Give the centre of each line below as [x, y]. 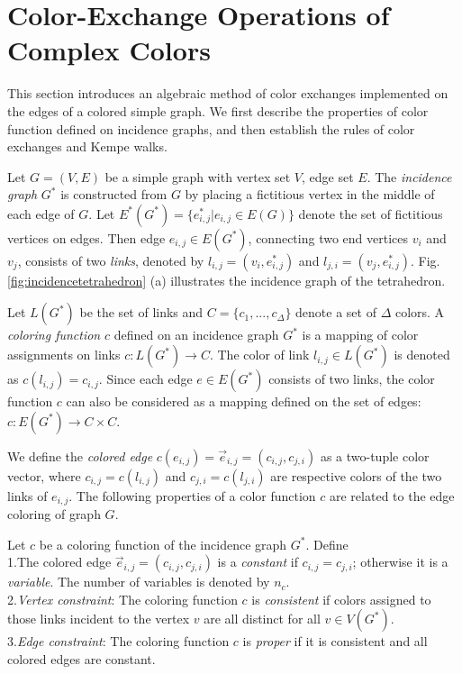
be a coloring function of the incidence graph [163, 544]
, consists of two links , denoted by [111, 260]
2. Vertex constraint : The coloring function [122, 599]
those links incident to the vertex [99, 619]
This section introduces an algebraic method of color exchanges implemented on [228, 93]
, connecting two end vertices [328, 237]
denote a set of [336, 312]
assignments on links [64, 355]
